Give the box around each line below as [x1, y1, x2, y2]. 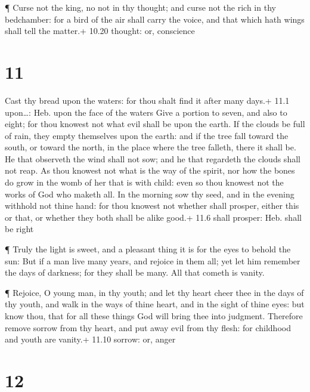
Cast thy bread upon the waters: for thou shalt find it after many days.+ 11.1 [5, 94, 290, 106]
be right [5, 223, 34, 235]
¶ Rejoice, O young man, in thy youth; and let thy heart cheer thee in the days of [5, 286, 304, 298]
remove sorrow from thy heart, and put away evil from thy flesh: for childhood [5, 321, 291, 334]
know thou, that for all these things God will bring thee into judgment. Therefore [5, 310, 303, 322]
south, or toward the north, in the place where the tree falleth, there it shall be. [5, 141, 296, 153]
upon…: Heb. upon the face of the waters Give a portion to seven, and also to [5, 106, 287, 118]
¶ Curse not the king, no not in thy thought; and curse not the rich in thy [5, 1, 276, 13]
